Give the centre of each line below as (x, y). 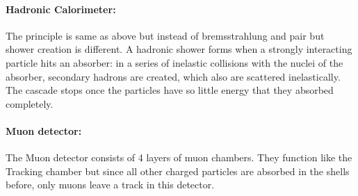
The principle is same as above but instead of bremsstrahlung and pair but (165, 35)
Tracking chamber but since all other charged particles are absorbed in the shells (178, 171)
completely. (30, 103)
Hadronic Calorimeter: (61, 9)
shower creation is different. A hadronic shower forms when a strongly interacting (179, 49)
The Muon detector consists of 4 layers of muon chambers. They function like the (179, 157)
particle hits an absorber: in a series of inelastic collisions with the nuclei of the (174, 62)
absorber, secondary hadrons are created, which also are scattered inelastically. (173, 76)
